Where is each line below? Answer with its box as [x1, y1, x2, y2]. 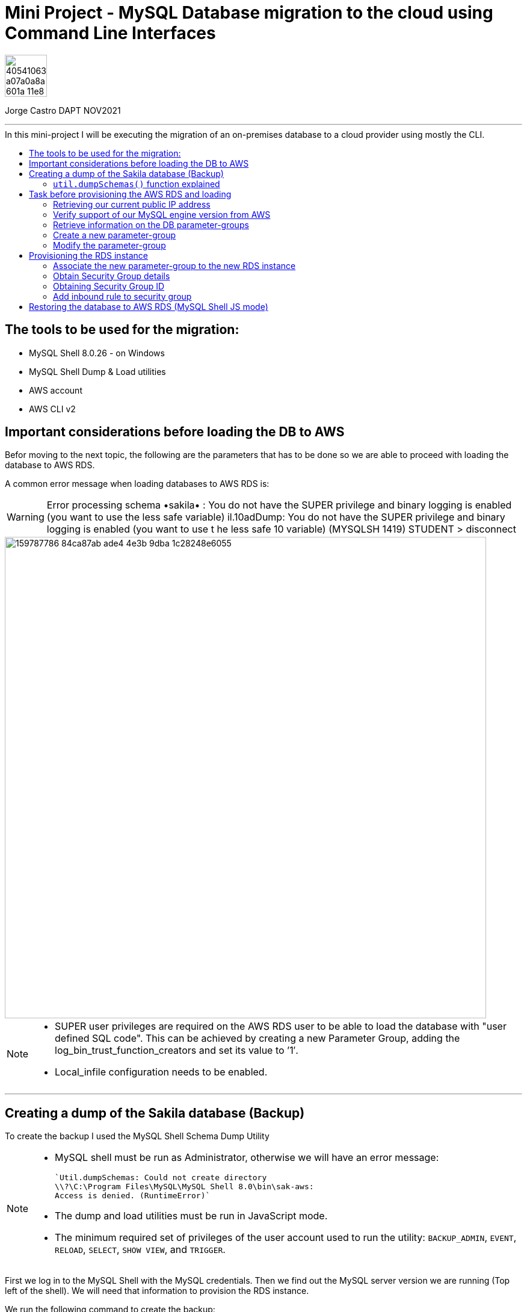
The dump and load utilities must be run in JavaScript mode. [55, 1210, 328, 1222]
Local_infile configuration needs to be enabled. [55, 1066, 268, 1078]
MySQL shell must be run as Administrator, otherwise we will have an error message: [55, 1151, 439, 1164]
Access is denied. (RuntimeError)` [55, 1191, 211, 1201]
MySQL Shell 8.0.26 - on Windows [29, 347, 165, 358]
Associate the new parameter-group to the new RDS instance [53, 260, 296, 271]
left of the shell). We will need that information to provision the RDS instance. [5, 1286, 309, 1296]
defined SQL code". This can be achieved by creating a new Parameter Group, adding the [55, 1032, 460, 1045]
